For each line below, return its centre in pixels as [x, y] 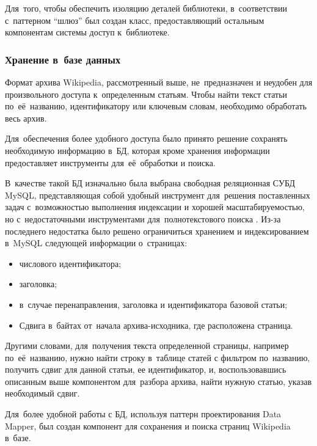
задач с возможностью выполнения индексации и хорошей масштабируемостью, [155, 207]
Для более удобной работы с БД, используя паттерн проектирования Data [143, 414]
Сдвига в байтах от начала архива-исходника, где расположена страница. [156, 325]
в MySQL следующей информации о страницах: [96, 243]
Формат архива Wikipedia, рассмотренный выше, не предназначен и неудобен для [159, 82]
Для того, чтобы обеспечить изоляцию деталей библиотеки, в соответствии [146, 8]
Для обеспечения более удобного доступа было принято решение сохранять [146, 138]
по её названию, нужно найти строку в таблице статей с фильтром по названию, [158, 357]
